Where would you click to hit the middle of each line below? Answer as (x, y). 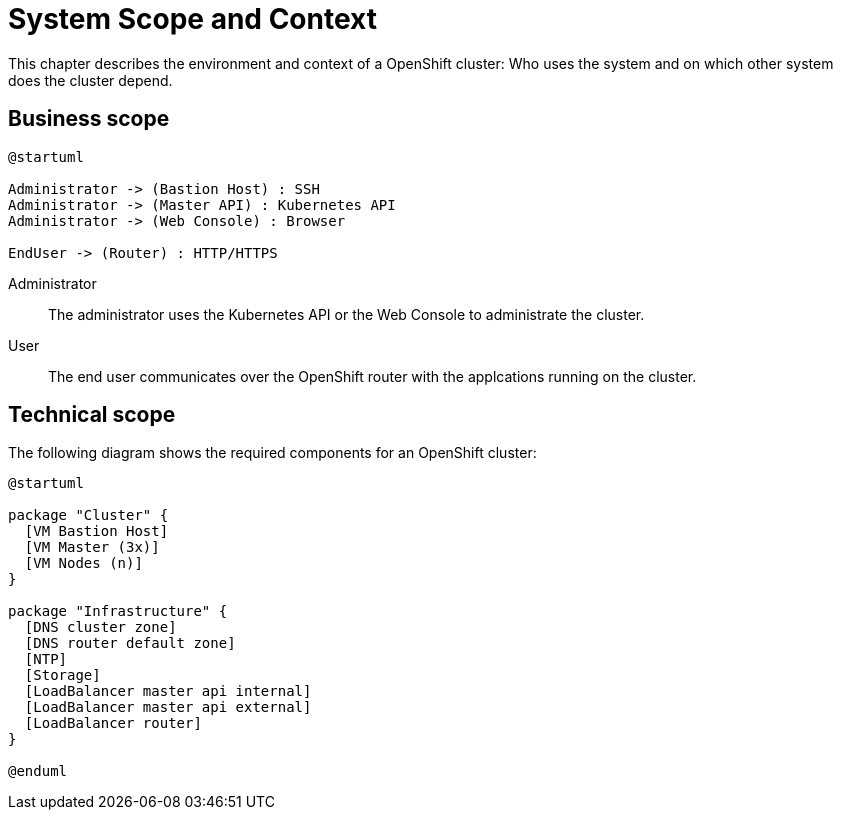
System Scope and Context (192, 19)
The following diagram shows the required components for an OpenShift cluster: (272, 453)
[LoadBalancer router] (113, 723)
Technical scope (92, 415)
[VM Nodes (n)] (83, 563)
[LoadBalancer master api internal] (168, 691)
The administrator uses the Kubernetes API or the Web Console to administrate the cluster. (346, 314)
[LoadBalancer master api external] (168, 707)
